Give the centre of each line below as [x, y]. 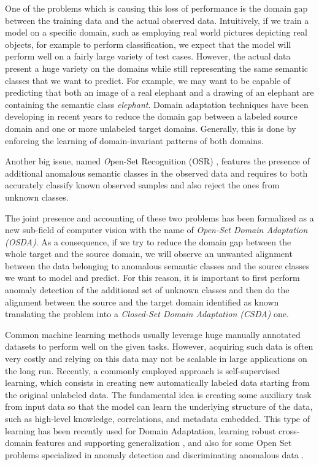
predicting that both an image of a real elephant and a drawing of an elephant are [159, 92]
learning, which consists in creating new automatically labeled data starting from [157, 382]
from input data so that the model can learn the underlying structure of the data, [159, 406]
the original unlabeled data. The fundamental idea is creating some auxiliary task [158, 394]
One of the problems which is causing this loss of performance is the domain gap [156, 8]
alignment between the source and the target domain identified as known [142, 302]
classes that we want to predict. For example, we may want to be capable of [148, 80]
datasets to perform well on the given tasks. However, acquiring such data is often [159, 346]
